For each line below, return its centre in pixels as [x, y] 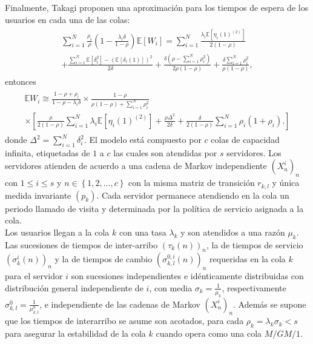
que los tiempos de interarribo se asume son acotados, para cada [124, 321]
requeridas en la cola [248, 259]
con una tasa [143, 232]
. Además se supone [270, 304]
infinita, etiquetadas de [48, 152]
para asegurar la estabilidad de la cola [75, 333]
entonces [21, 81]
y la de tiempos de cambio [104, 259]
